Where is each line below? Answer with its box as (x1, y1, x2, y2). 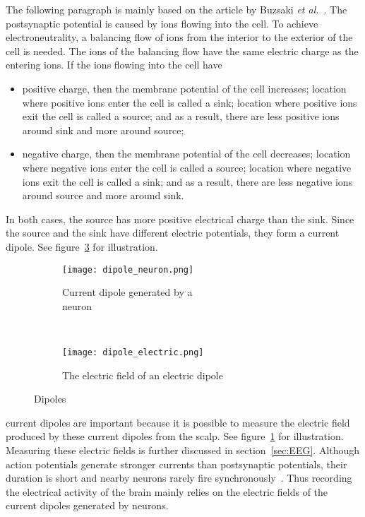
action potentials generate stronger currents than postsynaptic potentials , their (6, 456, 347, 471)
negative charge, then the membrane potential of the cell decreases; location (22, 146, 351, 161)
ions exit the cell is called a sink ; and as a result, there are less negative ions (22, 174, 353, 189)
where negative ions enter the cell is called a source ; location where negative (22, 160, 352, 174)
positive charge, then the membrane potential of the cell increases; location (22, 81, 347, 95)
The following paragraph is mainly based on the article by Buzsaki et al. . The (6, 2, 347, 16)
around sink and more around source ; (22, 122, 184, 137)
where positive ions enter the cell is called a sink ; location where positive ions (22, 95, 357, 109)
